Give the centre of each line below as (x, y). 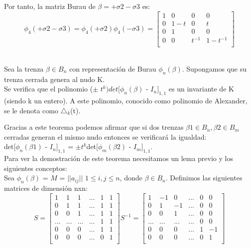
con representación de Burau (113, 68)
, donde (131, 178)
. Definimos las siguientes (204, 178)
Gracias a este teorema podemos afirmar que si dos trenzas (94, 127)
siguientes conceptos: (36, 168)
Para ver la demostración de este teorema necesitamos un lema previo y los (119, 158)
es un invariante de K (201, 89)
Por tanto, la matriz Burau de (50, 6)
